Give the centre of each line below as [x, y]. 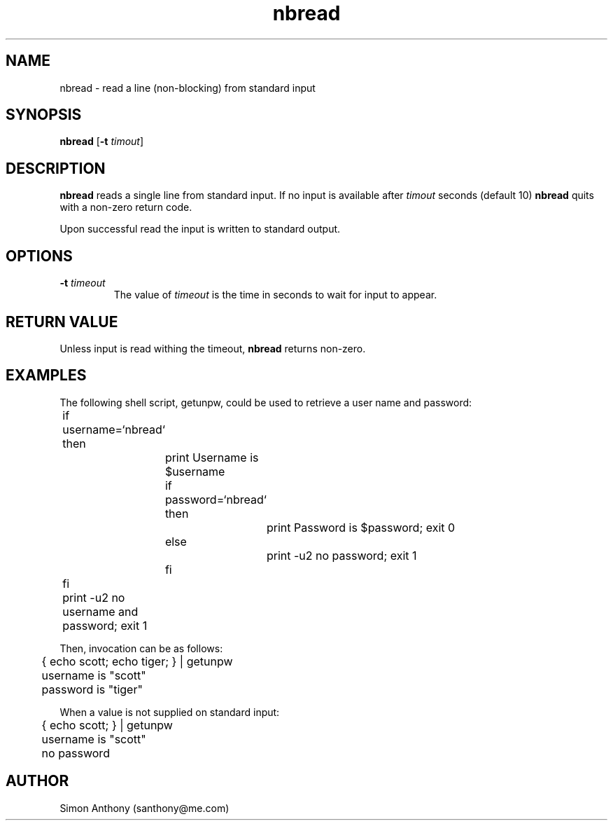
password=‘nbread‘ [216, 499]
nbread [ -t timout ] [102, 142]
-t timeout [83, 283]
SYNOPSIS [44, 115]
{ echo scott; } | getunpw [107, 725]
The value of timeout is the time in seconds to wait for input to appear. [275, 295]
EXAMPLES [46, 376]
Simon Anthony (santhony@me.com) [145, 808]
